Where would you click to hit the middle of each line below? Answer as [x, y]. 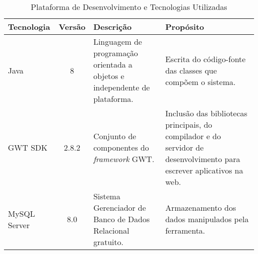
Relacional [111, 230]
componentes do [121, 147]
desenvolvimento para [203, 159]
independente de [122, 87]
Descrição [113, 27]
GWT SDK [28, 147]
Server [19, 225]
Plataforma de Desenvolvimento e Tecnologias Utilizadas [129, 7]
